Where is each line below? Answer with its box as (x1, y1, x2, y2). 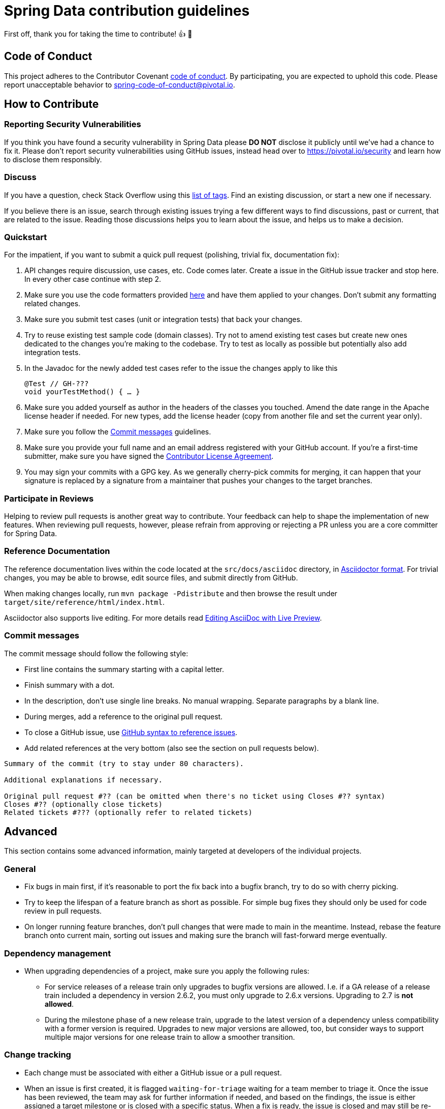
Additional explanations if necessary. (4, 775, 163, 784)
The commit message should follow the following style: (4, 649, 188, 658)
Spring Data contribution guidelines (4, 2, 250, 19)
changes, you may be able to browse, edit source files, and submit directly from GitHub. (4, 573, 298, 582)
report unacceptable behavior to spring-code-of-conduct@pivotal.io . (4, 80, 235, 89)
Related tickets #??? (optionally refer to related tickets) (4, 808, 252, 816)
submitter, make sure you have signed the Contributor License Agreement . (24, 452, 274, 461)
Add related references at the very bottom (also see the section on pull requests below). (24, 743, 319, 752)
